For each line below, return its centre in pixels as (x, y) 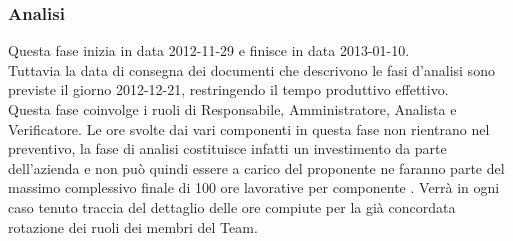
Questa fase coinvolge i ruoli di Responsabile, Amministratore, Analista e (232, 109)
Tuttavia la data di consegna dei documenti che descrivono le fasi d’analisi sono (251, 69)
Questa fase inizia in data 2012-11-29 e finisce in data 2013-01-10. (209, 50)
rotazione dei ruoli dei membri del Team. (133, 226)
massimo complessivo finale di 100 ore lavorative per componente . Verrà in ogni (254, 187)
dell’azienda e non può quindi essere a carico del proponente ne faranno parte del (256, 167)
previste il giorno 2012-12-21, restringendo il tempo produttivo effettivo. (228, 89)
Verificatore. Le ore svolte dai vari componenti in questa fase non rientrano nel (249, 128)
